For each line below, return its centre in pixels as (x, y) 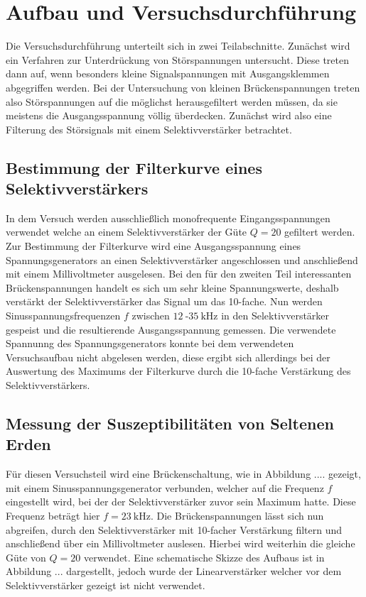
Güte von (26, 557)
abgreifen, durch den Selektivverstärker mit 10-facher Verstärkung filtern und (174, 529)
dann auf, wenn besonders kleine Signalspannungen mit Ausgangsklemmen (168, 73)
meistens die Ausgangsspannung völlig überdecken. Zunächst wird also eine (169, 115)
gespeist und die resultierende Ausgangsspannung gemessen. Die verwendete (171, 329)
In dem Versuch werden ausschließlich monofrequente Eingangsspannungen (168, 218)
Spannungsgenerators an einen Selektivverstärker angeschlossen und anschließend (182, 259)
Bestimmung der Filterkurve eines (134, 167)
